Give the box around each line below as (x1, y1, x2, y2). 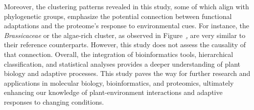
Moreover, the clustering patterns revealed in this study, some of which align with (4, 1, 249, 11)
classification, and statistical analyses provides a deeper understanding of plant (4, 58, 240, 69)
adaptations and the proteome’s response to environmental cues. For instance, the (4, 20, 249, 31)
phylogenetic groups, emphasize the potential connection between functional (4, 11, 232, 21)
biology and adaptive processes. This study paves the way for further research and (4, 68, 251, 78)
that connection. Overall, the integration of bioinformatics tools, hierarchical (4, 49, 233, 59)
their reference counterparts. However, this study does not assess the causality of (4, 39, 246, 50)
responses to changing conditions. (4, 96, 104, 107)
